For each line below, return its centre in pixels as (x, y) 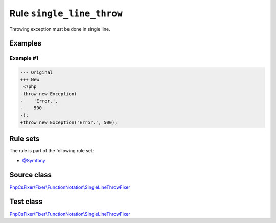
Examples (26, 43)
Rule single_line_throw (66, 13)
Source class (31, 175)
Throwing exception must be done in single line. (60, 29)
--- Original (37, 72)
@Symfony (34, 160)
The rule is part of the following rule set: (52, 151)
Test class (26, 202)
